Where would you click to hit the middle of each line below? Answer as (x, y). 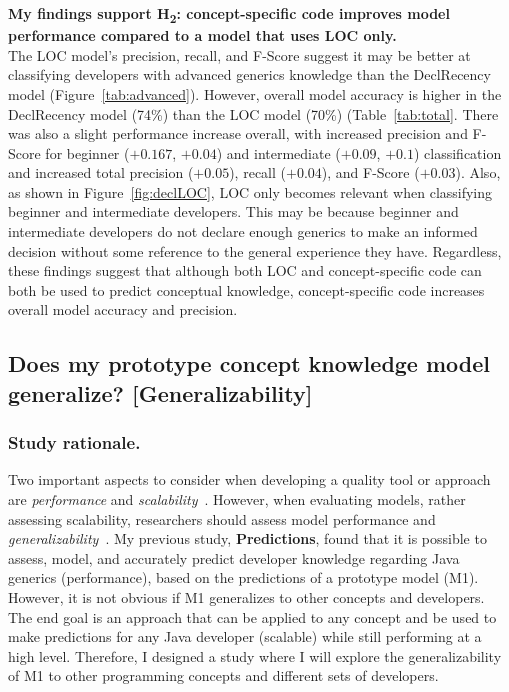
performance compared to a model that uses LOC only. (202, 35)
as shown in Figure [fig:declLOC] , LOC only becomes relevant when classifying (250, 191)
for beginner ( (87, 152)
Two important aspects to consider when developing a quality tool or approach (249, 479)
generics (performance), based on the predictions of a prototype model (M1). (243, 577)
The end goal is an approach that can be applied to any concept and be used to (252, 616)
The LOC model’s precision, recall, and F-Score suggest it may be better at (239, 54)
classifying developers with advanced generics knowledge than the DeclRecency (249, 74)
